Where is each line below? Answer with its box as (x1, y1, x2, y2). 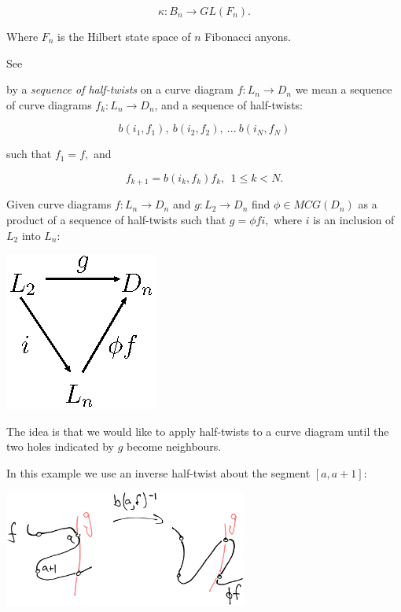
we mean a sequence (295, 81, 392, 98)
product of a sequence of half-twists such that (6, 212, 226, 228)
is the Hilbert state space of (57, 28, 191, 44)
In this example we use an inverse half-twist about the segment (6, 464, 311, 481)
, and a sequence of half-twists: (154, 96, 303, 112)
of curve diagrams (6, 96, 92, 112)
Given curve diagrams (6, 196, 112, 212)
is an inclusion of (313, 212, 395, 228)
